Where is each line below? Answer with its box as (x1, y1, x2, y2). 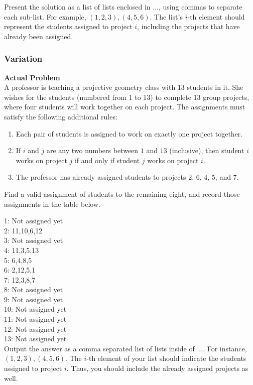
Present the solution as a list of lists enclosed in (4, 2, 151, 12)
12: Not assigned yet (4, 323, 67, 334)
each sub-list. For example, (4, 11, 86, 22)
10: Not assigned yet (4, 304, 67, 314)
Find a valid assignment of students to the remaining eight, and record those (4, 188, 240, 199)
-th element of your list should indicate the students (86, 353, 246, 363)
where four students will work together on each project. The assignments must (4, 101, 245, 112)
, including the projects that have (137, 21, 240, 32)
